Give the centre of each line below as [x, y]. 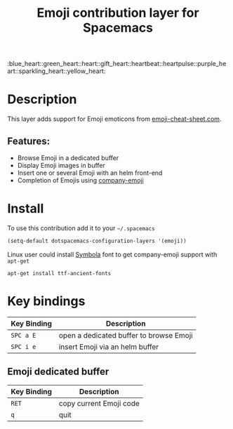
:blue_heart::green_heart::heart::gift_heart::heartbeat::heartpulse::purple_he [117, 64]
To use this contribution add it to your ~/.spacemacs [81, 228]
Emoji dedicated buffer [58, 372]
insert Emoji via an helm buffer [109, 347]
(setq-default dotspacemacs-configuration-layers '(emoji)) [97, 241]
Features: [29, 141]
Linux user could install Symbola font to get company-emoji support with [112, 254]
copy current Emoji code [99, 403]
